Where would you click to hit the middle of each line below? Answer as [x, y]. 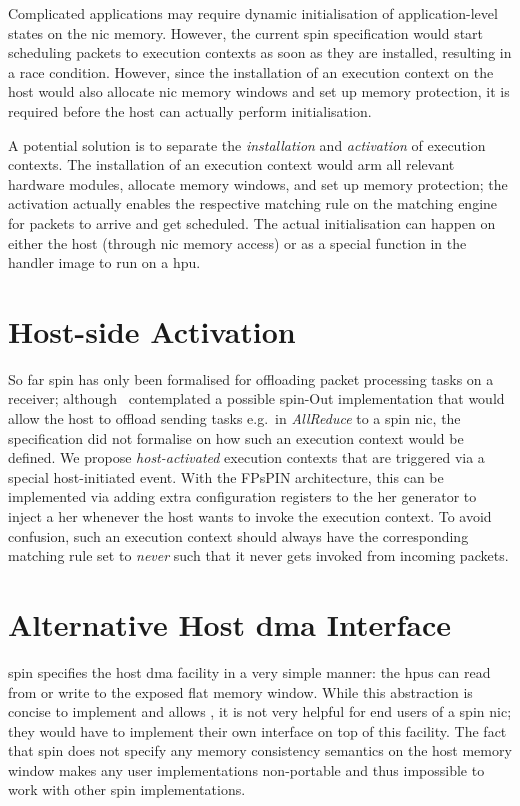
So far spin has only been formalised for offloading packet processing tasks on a [251, 378]
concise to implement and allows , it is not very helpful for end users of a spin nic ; [260, 711]
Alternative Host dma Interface [230, 623]
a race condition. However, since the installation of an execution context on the [251, 71]
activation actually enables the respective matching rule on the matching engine [253, 203]
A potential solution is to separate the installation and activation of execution [247, 144]
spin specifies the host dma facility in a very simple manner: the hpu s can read [249, 671]
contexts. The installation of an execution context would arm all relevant [231, 164]
